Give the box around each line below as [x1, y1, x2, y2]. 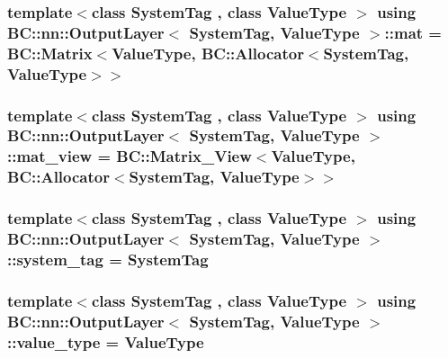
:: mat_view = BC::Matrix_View [7, 145, 252, 167]
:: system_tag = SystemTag [7, 247, 209, 270]
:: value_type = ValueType [7, 330, 204, 353]
